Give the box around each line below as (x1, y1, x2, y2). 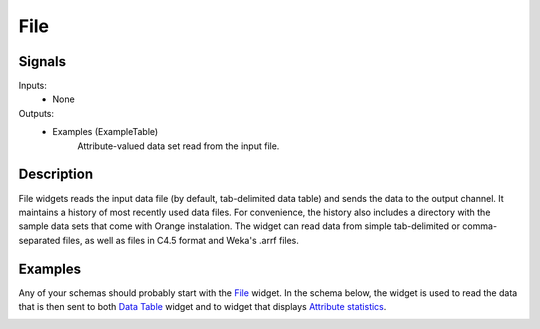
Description (18, 166, 94, 183)
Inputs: (18, 80, 47, 92)
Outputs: (18, 107, 55, 119)
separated (18, 234, 61, 246)
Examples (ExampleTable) (52, 126, 159, 138)
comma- (461, 220, 498, 232)
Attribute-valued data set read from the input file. (77, 140, 280, 152)
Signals (18, 53, 67, 70)
